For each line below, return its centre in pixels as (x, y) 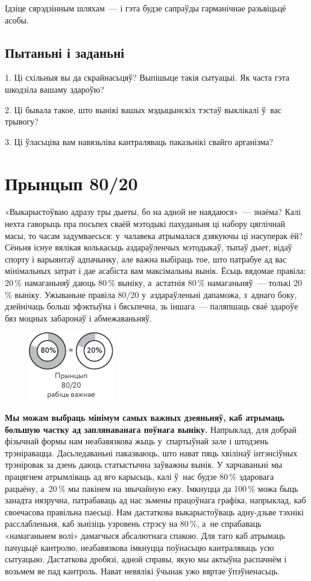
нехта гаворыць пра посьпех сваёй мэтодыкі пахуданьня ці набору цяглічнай (145, 224)
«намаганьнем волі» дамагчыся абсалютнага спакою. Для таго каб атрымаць (145, 535)
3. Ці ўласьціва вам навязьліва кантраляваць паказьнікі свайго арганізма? (139, 141)
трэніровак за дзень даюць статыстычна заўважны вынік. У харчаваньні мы (144, 464)
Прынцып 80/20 (71, 183)
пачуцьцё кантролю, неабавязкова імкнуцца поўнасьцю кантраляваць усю (140, 547)
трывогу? (22, 121)
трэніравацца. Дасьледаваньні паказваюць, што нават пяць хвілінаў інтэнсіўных (151, 452)
